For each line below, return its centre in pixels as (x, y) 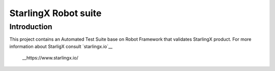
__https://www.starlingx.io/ (50, 58)
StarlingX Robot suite (56, 13)
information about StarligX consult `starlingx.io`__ (61, 46)
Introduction (31, 27)
